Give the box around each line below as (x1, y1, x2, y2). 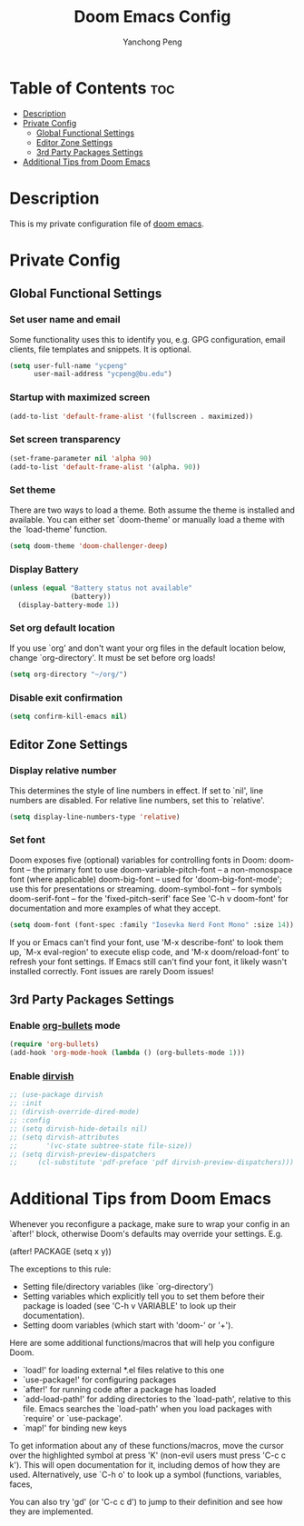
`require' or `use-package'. (22, 1413, 123, 1424)
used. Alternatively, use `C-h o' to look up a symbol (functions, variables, (9, 1470, 282, 1481)
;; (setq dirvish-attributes (9, 1132, 120, 1142)
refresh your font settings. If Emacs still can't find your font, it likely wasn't (9, 956, 288, 967)
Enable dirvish (9, 1070, 74, 1082)
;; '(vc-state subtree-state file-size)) (9, 1141, 193, 1151)
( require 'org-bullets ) (9, 1040, 100, 1049)
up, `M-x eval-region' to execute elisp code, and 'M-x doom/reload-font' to (9, 946, 289, 957)
